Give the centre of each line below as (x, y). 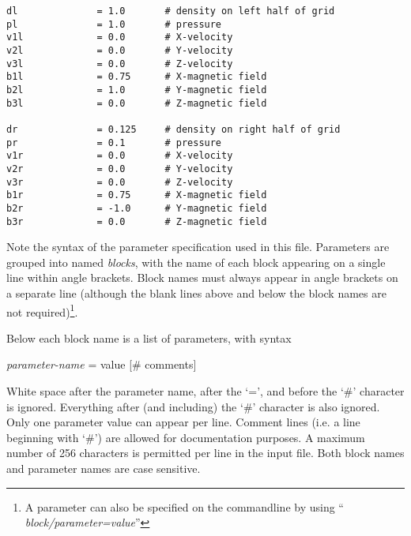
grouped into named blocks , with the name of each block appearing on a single (196, 262)
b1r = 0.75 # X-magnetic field (137, 195)
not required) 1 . (42, 310)
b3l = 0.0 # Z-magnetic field (137, 103)
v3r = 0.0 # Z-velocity (120, 182)
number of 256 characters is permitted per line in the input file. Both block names (205, 453)
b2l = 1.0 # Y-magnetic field (137, 90)
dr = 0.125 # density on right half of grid (173, 129)
